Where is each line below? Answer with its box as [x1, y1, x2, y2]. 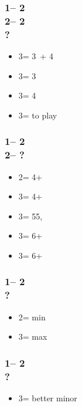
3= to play [18, 109, 57, 121]
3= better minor [18, 392, 77, 404]
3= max [18, 330, 47, 343]
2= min [18, 310, 46, 323]
